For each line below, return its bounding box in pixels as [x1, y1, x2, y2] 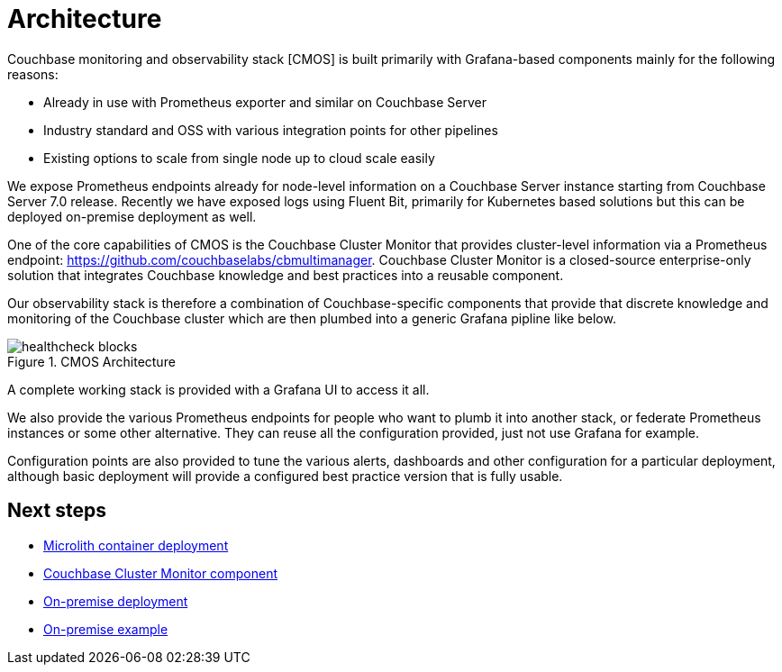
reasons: [7, 66, 59, 82]
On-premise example [43, 621, 168, 637]
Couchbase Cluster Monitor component [43, 565, 277, 581]
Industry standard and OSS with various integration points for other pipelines [43, 122, 498, 138]
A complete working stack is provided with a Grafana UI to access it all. [7, 381, 430, 397]
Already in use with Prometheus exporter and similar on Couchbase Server [43, 94, 486, 110]
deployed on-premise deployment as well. [7, 208, 257, 224]
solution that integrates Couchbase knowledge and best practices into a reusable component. [7, 267, 564, 283]
